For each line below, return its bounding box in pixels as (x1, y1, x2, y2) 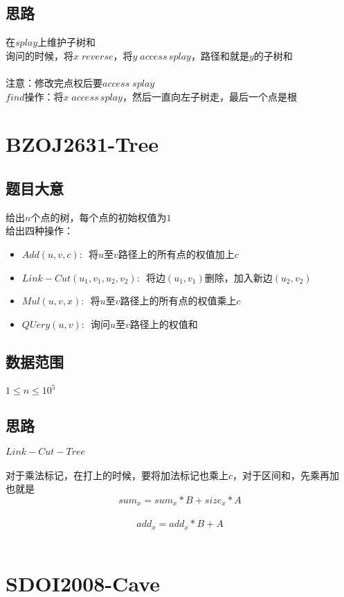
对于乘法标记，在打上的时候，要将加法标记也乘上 (6, 467, 228, 482)
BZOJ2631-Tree (6, 130, 159, 158)
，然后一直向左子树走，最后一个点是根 (122, 89, 297, 103)
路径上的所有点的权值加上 (118, 246, 235, 261)
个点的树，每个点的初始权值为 (30, 209, 167, 224)
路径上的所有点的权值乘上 (120, 293, 237, 308)
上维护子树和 (37, 35, 96, 49)
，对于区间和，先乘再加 (233, 467, 340, 482)
